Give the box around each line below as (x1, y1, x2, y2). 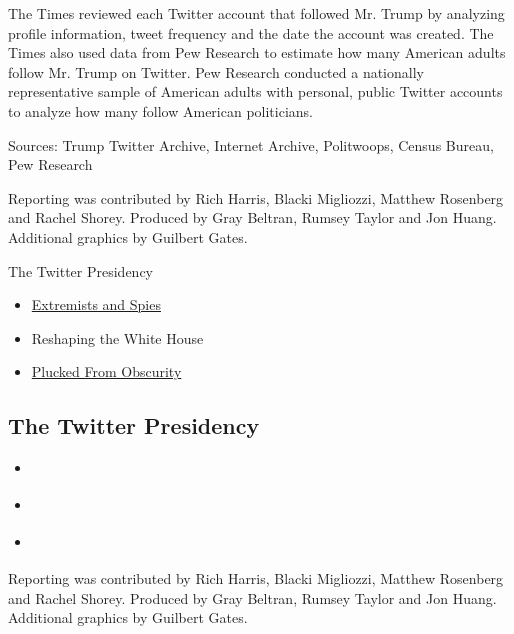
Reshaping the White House (31, 327, 204, 348)
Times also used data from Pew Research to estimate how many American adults (8, 42, 506, 63)
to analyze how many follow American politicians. (8, 100, 314, 121)
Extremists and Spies (31, 294, 161, 315)
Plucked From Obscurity (31, 361, 182, 382)
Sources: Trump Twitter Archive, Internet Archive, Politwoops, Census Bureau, (8, 134, 494, 155)
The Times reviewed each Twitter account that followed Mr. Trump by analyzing (8, 3, 505, 23)
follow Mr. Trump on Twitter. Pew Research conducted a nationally (8, 61, 424, 82)
